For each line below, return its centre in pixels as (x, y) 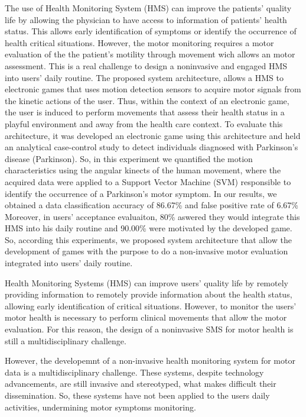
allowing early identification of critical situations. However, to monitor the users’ (151, 306)
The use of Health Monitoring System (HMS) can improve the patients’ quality (148, 8)
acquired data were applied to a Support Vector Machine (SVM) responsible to (148, 181)
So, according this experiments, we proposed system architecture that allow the (148, 239)
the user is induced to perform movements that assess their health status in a (145, 112)
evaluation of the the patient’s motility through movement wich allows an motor (150, 54)
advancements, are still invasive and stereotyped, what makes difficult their (141, 384)
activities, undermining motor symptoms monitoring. (100, 407)
